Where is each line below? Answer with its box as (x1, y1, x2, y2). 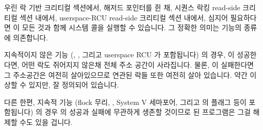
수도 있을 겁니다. (19, 116, 73, 127)
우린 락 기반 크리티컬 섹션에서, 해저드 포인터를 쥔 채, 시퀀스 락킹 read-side (4, 2, 240, 12)
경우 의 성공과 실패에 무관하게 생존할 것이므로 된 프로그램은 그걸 (45, 106, 251, 117)
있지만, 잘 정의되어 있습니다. (28, 79, 119, 90)
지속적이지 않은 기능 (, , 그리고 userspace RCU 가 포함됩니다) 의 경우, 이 (4, 49, 235, 60)
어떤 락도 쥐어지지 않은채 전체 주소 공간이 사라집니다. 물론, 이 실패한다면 (21, 59, 254, 70)
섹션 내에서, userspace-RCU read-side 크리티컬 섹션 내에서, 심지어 (19, 12, 228, 23)
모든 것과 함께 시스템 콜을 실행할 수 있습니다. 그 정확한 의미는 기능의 (22, 22, 242, 33)
